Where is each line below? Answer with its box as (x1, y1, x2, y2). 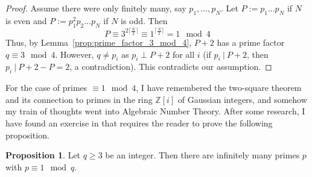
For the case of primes (5, 81, 88, 94)
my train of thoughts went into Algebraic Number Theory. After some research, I (5, 105, 305, 117)
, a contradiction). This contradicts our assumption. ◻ (69, 60, 272, 73)
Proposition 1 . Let (5, 149, 81, 161)
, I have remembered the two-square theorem (136, 81, 302, 94)
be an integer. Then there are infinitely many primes (105, 149, 300, 161)
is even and (5, 14, 47, 26)
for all (172, 48, 195, 60)
